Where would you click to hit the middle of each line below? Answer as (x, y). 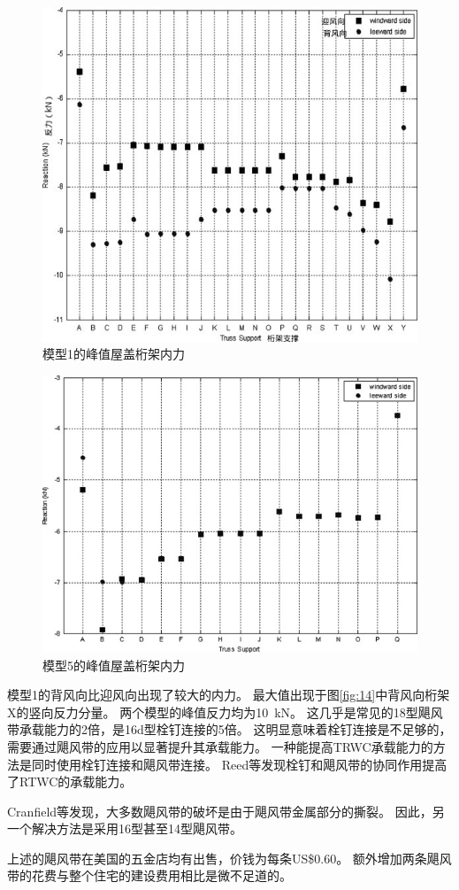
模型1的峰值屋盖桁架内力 (114, 354)
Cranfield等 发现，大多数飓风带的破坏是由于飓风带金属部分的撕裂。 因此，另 (226, 811)
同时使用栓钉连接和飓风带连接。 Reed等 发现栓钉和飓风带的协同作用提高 (239, 764)
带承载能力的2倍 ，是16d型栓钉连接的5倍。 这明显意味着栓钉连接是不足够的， (229, 729)
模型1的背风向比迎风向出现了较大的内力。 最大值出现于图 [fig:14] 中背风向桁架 (229, 695)
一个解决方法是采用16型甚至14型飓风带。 (125, 828)
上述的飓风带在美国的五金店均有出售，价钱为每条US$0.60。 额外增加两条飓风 (229, 858)
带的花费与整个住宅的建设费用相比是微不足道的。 (149, 875)
